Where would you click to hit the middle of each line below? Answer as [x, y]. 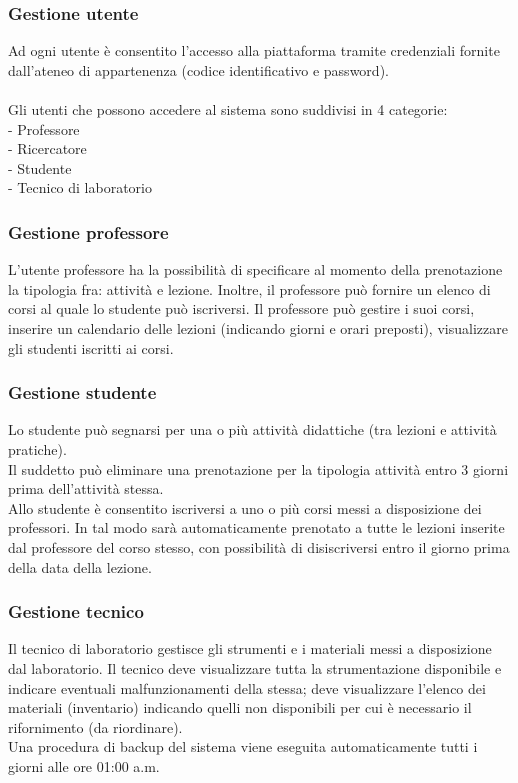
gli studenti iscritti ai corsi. [91, 347]
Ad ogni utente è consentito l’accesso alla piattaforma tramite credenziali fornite [254, 50]
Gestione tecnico [76, 611]
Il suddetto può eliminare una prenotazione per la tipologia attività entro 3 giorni [258, 468]
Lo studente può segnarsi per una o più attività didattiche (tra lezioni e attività [252, 429]
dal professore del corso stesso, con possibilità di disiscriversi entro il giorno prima [259, 546]
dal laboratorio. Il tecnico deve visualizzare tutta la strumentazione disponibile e [255, 667]
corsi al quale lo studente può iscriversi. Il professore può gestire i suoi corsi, [241, 308]
